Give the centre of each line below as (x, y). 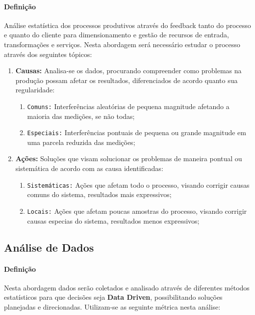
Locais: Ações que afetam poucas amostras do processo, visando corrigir (137, 211)
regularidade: (35, 90)
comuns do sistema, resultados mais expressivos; (99, 194)
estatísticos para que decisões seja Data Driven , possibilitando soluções (113, 297)
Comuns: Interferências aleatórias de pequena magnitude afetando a (128, 106)
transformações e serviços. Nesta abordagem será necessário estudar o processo (122, 44)
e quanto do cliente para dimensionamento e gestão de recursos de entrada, (116, 35)
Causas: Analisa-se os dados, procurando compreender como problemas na (128, 71)
